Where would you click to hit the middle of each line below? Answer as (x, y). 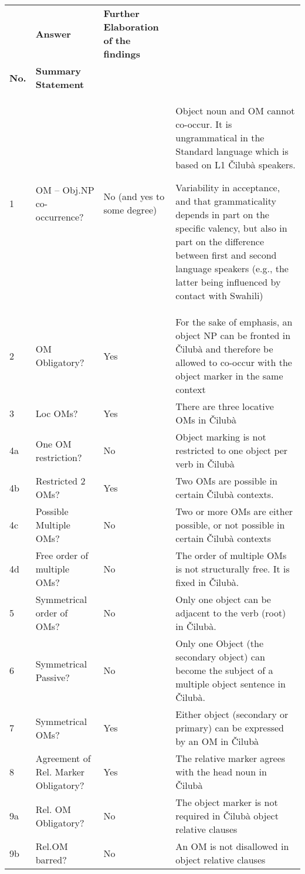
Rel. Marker (60, 772)
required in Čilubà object (227, 816)
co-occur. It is (204, 124)
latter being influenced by (228, 282)
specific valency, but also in (231, 228)
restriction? (59, 457)
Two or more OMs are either (234, 511)
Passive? (52, 677)
